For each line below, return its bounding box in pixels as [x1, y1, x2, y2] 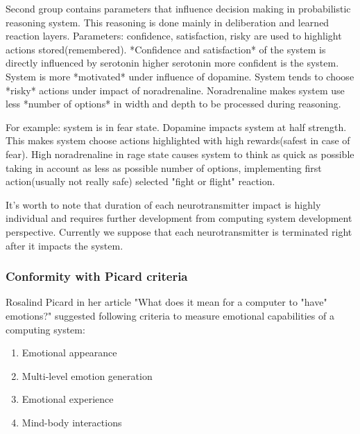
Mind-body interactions [22, 415, 122, 429]
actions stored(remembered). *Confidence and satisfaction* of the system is [6, 42, 326, 56]
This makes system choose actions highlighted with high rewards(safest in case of [6, 133, 350, 148]
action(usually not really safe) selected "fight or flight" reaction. [6, 174, 275, 189]
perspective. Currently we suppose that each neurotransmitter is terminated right [6, 224, 352, 238]
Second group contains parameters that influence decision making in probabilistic [6, 1, 351, 15]
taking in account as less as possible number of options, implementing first [6, 160, 322, 175]
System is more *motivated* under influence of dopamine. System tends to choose [6, 69, 354, 83]
